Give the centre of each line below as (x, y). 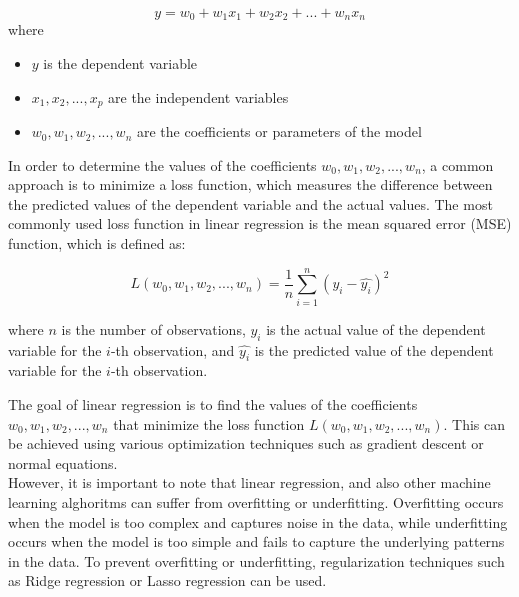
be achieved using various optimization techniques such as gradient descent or (246, 443)
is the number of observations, (153, 328)
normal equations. (63, 462)
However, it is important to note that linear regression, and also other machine (249, 482)
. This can (474, 423)
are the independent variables (198, 96)
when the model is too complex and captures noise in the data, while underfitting (258, 521)
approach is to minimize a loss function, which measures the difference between (250, 184)
